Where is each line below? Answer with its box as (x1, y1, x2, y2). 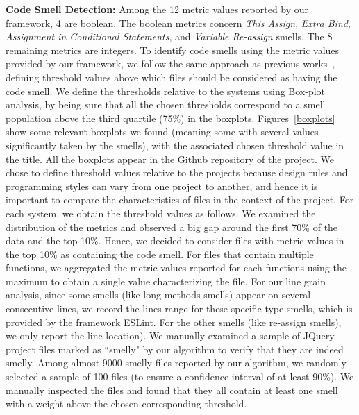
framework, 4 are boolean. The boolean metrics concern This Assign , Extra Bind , (6, 15, 351, 30)
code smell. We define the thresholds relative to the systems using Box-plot (6, 83, 326, 98)
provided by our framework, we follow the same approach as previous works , (6, 56, 335, 71)
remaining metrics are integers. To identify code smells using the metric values (6, 42, 340, 57)
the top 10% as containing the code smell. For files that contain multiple (6, 246, 314, 261)
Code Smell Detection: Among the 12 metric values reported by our (6, 2, 309, 16)
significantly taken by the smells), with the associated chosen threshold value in (6, 137, 344, 152)
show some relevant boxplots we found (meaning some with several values (6, 124, 319, 139)
